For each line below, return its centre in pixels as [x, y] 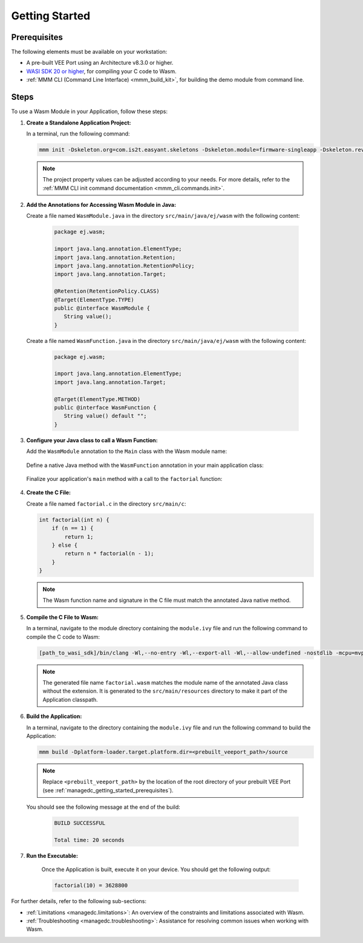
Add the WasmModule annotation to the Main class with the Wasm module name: [126, 451]
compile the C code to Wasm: [63, 637]
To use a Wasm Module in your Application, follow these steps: [90, 111]
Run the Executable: [52, 855]
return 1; [79, 537]
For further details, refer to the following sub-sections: [79, 901]
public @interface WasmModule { [102, 308]
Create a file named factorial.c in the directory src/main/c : [106, 504]
